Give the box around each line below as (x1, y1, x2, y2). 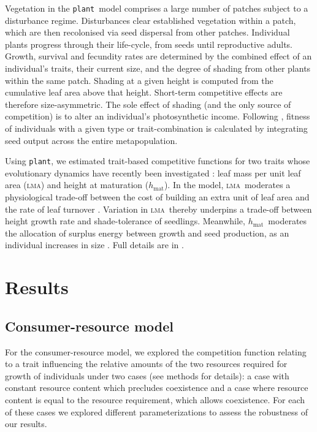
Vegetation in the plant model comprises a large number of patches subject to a (5, 2, 308, 14)
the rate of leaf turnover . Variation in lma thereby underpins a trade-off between (5, 202, 312, 215)
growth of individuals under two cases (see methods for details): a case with (5, 369, 289, 382)
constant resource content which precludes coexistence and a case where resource (5, 381, 308, 394)
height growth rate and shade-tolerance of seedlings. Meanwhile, (5, 214, 245, 227)
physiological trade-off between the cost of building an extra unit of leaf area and (5, 191, 310, 203)
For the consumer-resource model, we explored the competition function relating (5, 345, 307, 358)
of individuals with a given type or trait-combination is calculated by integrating (5, 122, 308, 134)
